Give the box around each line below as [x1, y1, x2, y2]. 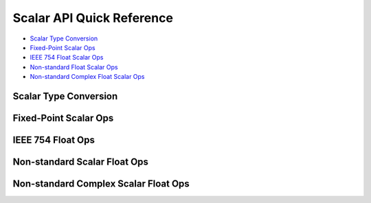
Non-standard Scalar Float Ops [12, 156, 149, 167]
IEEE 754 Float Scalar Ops [30, 53, 104, 62]
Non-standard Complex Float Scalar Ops [30, 73, 145, 81]
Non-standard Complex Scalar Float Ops [12, 178, 190, 189]
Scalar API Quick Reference [12, 10, 173, 25]
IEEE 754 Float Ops [12, 134, 95, 145]
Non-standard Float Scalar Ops [30, 62, 118, 71]
